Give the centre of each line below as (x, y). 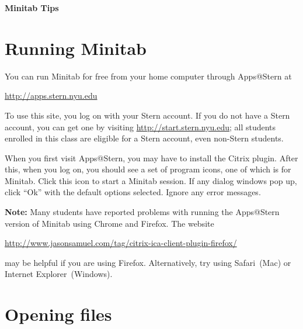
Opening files (58, 314)
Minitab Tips (32, 8)
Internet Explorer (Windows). (59, 274)
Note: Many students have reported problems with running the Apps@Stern (142, 212)
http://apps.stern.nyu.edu (51, 96)
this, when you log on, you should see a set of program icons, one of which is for (148, 169)
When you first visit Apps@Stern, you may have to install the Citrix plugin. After (151, 157)
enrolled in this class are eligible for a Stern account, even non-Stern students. (144, 138)
